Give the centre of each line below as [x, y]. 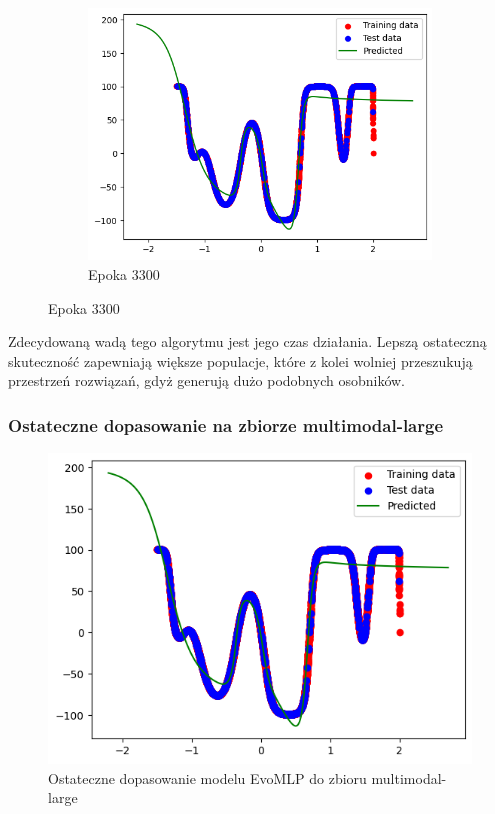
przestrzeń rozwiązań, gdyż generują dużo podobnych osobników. [206, 380]
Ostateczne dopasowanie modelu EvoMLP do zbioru [207, 777]
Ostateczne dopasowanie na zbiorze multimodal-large [226, 424]
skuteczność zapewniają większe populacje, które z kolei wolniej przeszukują [240, 360]
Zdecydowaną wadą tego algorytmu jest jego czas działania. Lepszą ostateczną [247, 341]
